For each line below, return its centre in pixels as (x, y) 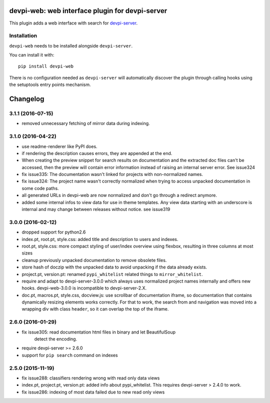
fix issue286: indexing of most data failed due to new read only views (93, 392)
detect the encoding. (56, 339)
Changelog (27, 99)
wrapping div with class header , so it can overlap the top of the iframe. (95, 309)
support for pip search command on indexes (70, 355)
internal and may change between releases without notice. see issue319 (96, 209)
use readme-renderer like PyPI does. (59, 146)
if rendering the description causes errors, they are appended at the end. (97, 153)
